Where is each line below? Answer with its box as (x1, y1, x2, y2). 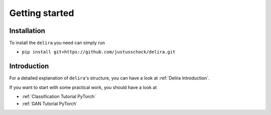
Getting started (9, 7, 74, 18)
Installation (9, 26, 45, 35)
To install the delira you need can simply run (9, 40, 105, 46)
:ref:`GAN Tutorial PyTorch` (22, 100, 78, 106)
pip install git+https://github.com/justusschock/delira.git (22, 49, 176, 55)
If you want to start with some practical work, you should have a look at (9, 84, 157, 90)
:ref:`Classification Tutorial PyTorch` (22, 93, 96, 99)
